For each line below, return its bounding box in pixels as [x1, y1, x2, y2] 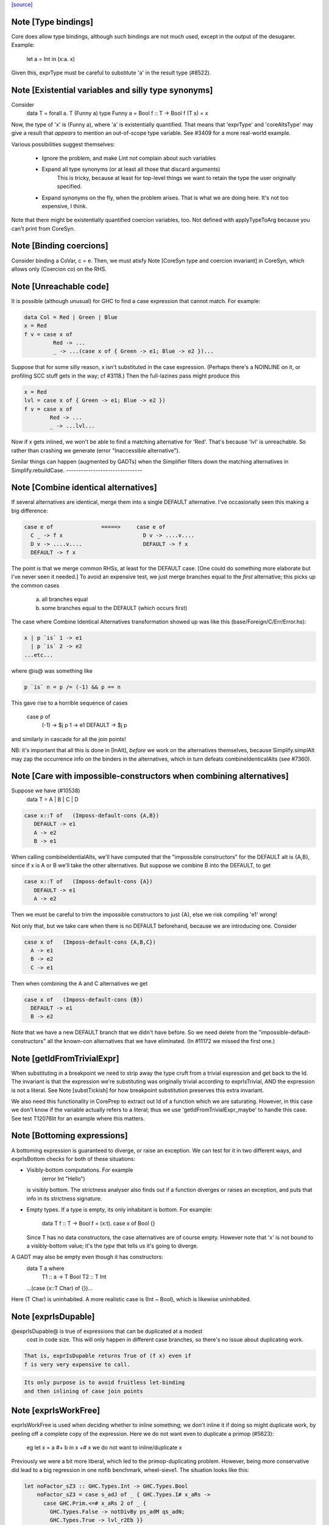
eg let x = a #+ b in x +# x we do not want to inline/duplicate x [26, 1443, 182, 1451]
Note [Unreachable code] [11, 281, 109, 292]
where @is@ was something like [11, 667, 93, 674]
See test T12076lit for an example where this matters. [11, 1114, 146, 1122]
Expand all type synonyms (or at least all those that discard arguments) [41, 165, 221, 173]
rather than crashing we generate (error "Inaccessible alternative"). [11, 447, 180, 454]
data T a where [26, 1265, 65, 1272]
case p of [26, 713, 51, 720]
